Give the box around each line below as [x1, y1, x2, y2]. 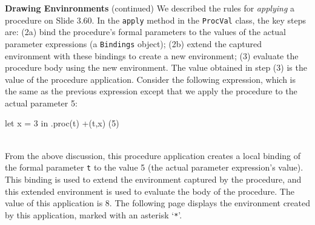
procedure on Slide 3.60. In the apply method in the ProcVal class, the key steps [5, 13, 306, 26]
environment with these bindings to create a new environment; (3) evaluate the [5, 49, 299, 62]
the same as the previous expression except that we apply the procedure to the [5, 85, 297, 97]
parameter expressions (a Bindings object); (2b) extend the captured [5, 37, 262, 50]
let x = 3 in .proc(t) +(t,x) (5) [5, 117, 119, 129]
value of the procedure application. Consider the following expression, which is [5, 73, 296, 85]
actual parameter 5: [5, 96, 78, 109]
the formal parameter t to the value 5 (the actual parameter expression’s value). [5, 161, 303, 174]
